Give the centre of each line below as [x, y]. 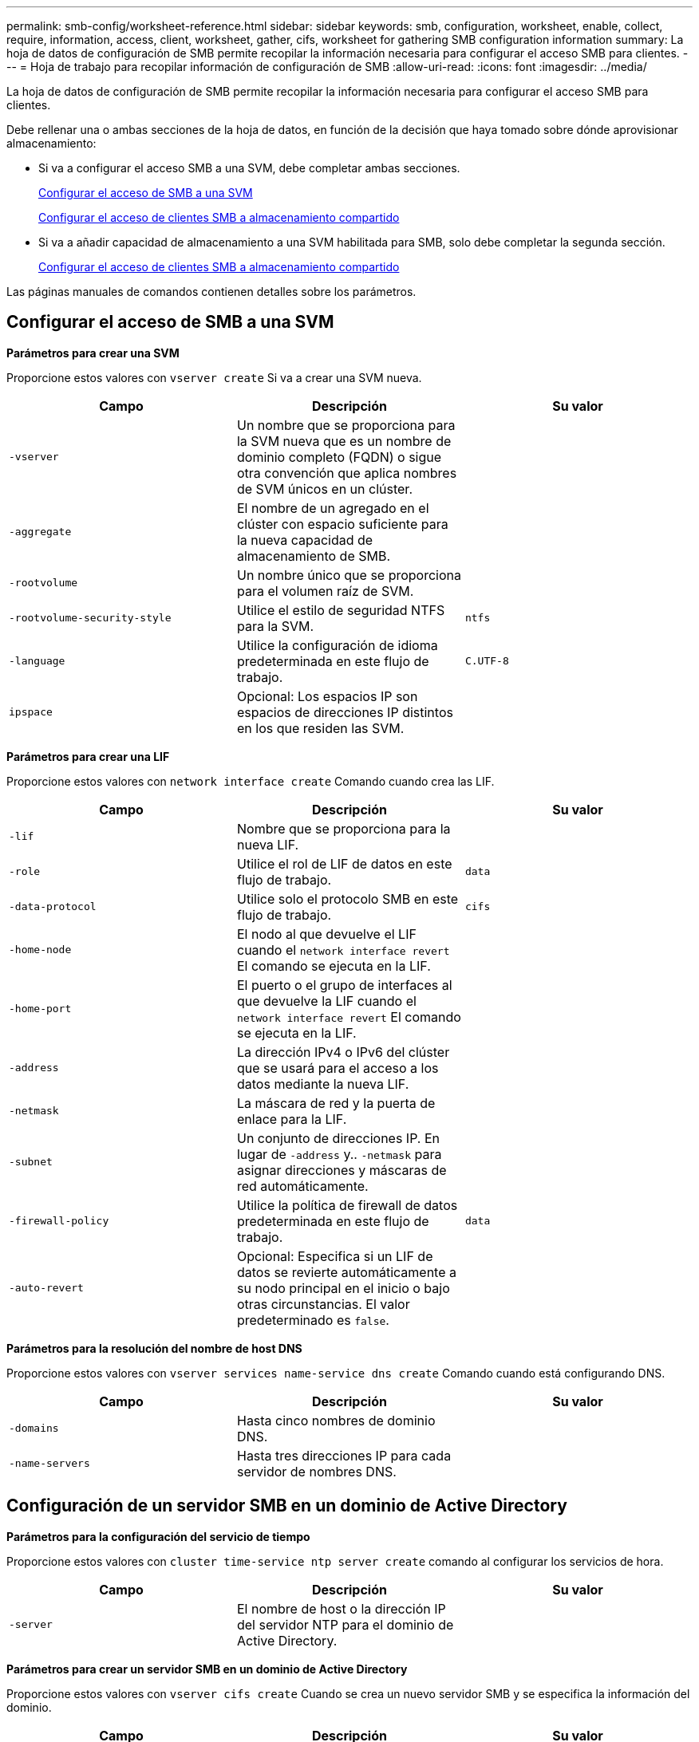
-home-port [40, 1009]
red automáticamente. [302, 1186]
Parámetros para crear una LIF [88, 756]
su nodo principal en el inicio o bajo [343, 1288]
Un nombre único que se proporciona [349, 575]
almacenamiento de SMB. [314, 556]
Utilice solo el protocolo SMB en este [348, 899]
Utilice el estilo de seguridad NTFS [341, 610]
